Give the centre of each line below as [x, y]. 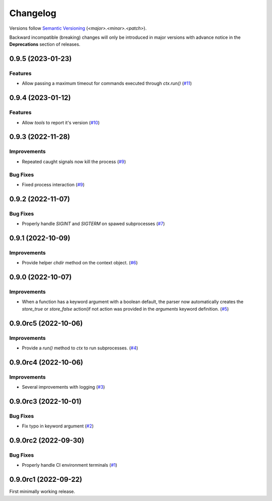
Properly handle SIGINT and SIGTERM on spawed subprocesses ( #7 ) [93, 224]
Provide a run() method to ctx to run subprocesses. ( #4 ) [80, 348]
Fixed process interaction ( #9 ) [53, 184]
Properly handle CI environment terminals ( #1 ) [70, 465]
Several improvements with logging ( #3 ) [63, 387]
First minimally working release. [42, 491]
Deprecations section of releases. [45, 44]
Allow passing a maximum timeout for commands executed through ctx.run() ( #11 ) [107, 84]
